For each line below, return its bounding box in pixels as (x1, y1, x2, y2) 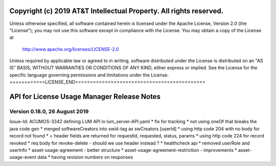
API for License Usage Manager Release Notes (9, 92, 161, 101)
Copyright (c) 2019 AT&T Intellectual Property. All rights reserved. (9, 7, 224, 15)
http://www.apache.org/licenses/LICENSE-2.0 (22, 46, 119, 52)
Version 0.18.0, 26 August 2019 (9, 108, 89, 115)
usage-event (9, 154, 37, 160)
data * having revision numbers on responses (37, 154, 133, 160)
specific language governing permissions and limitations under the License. (9, 72, 169, 78)
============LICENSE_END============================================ (9, 79, 205, 85)
